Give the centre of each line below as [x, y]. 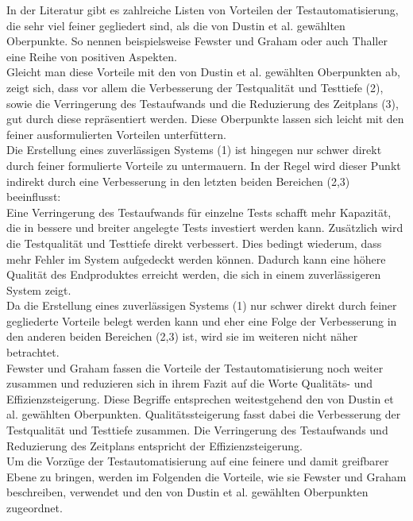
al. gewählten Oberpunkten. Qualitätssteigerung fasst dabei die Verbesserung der [204, 414]
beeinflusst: [34, 197]
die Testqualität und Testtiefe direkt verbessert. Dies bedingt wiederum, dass [194, 243]
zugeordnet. [35, 507]
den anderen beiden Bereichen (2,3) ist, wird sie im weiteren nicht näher [182, 336]
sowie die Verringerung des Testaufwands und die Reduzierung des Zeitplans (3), [203, 103]
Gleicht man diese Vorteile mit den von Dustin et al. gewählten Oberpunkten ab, [203, 72]
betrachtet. [33, 352]
